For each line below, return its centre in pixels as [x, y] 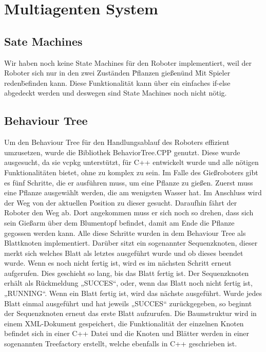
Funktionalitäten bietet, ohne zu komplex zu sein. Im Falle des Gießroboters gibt [131, 172]
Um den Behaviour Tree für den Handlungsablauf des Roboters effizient [117, 142]
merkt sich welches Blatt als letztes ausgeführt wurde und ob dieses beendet [124, 253]
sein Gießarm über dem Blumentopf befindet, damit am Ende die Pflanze [119, 222]
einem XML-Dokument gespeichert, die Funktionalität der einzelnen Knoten [124, 323]
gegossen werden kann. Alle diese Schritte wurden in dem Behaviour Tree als [125, 233]
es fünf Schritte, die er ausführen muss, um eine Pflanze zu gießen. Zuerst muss [129, 182]
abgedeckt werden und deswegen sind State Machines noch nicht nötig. [116, 93]
